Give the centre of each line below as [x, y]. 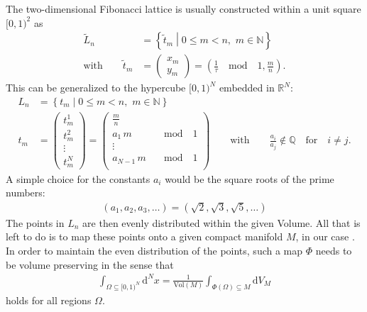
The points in [35, 222]
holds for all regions [49, 300]
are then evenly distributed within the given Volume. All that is [221, 222]
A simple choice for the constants [78, 178]
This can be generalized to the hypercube [96, 88]
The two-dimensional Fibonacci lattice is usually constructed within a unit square [183, 9]
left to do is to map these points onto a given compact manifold [144, 236]
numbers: [26, 193]
